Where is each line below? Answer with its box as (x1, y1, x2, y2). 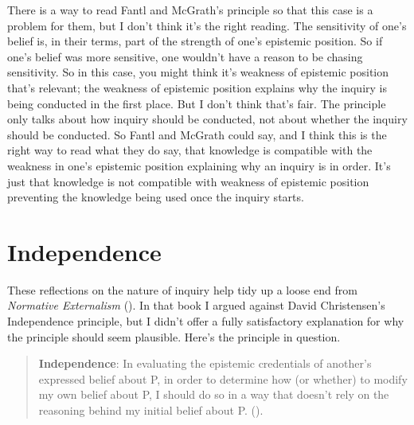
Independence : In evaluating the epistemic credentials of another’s (38, 355, 372, 372)
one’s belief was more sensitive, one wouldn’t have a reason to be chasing (7, 48, 363, 64)
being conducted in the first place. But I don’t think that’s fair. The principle (7, 95, 386, 111)
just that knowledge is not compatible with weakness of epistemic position (7, 173, 369, 189)
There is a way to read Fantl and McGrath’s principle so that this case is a (7, 2, 373, 18)
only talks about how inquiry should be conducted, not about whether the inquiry (7, 111, 408, 127)
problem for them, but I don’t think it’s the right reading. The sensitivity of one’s (7, 17, 407, 33)
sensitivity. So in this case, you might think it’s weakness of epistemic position (7, 64, 389, 80)
